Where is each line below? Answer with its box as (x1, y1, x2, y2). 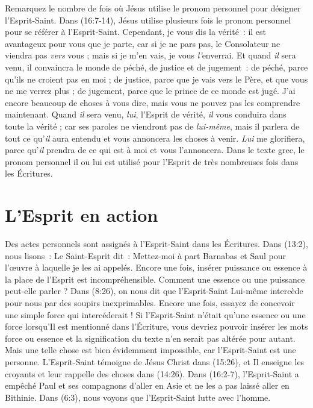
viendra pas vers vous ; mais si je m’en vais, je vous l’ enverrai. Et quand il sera (5, 49, 296, 61)
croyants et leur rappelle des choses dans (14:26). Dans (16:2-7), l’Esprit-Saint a (5, 367, 299, 380)
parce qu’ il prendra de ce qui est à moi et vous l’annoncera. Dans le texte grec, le (5, 143, 305, 156)
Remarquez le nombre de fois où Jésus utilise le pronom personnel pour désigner (5, 2, 301, 14)
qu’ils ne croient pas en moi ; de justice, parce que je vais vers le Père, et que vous (5, 72, 308, 85)
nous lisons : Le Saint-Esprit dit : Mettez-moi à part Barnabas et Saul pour (5, 249, 287, 262)
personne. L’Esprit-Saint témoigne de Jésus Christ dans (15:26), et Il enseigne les (5, 355, 305, 368)
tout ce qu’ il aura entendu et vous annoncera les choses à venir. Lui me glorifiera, (5, 131, 305, 144)
